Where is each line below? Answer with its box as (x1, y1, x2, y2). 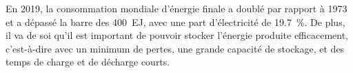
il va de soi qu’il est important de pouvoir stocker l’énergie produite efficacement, (6, 28, 349, 42)
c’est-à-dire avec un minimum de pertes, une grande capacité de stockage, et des (6, 41, 345, 55)
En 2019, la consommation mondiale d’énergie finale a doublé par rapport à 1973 (6, 1, 347, 15)
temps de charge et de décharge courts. (6, 55, 170, 69)
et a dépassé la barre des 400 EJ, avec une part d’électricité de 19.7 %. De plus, (6, 14, 345, 29)
